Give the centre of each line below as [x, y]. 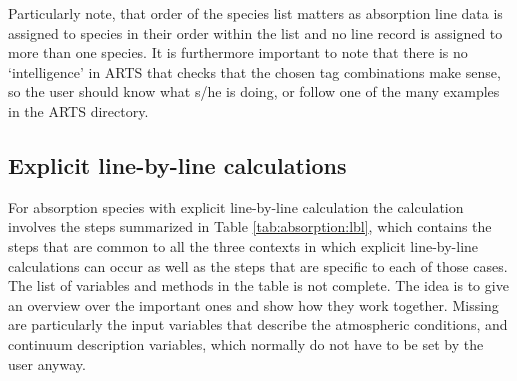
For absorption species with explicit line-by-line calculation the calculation [236, 206]
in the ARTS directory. [78, 110]
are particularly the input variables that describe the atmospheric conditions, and [258, 324]
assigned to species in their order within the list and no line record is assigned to [255, 32]
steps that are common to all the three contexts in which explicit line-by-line [243, 245]
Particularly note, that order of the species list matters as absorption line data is [255, 13]
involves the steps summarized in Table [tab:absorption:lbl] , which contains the [250, 226]
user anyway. [47, 363]
